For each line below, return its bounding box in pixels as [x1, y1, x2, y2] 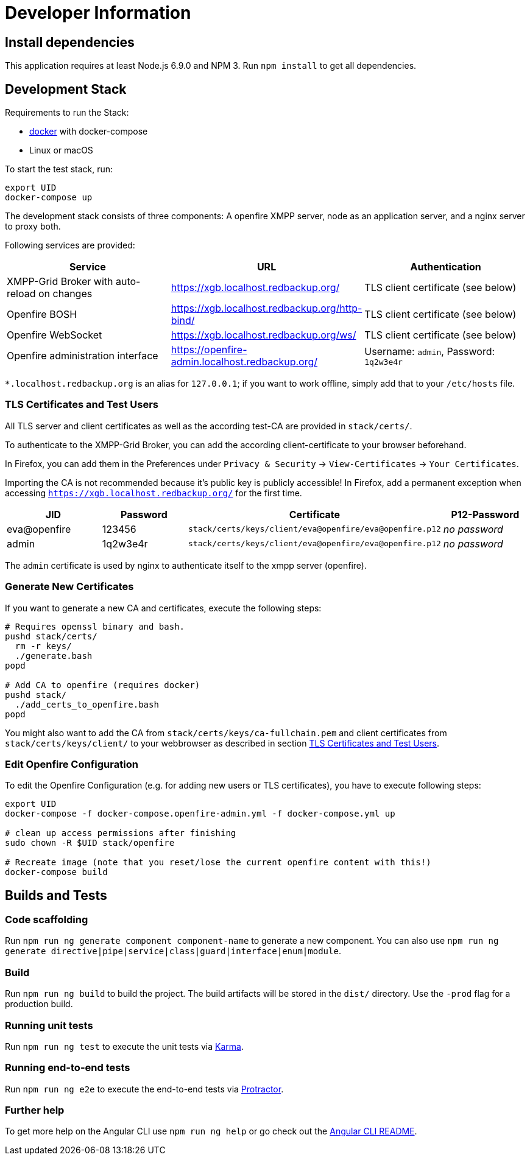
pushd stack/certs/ [5, 631, 97, 641]
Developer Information [5, 2, 191, 23]
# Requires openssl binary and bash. [5, 621, 185, 631]
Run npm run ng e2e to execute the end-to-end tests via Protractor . [5, 1083, 284, 1094]
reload [7, 287, 36, 300]
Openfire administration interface [7, 350, 158, 362]
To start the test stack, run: [5, 164, 113, 175]
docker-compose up [5, 192, 93, 203]
